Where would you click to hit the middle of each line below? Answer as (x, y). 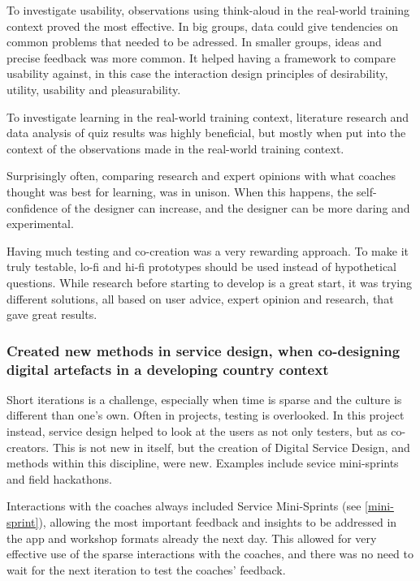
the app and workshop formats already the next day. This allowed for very (192, 538)
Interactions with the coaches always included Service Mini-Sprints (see (184, 506)
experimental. (40, 224)
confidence (32, 207)
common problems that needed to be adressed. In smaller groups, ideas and (194, 42)
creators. (28, 447)
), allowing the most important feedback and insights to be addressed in (218, 521)
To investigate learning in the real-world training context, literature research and (208, 116)
